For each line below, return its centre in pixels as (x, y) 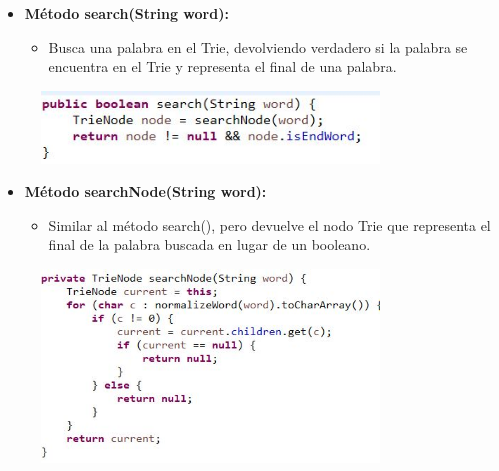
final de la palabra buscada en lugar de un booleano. (209, 244)
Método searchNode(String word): (145, 191)
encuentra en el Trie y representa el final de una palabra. (222, 66)
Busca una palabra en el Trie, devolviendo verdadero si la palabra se (258, 46)
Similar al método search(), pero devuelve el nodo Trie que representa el (269, 224)
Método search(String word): (126, 13)
